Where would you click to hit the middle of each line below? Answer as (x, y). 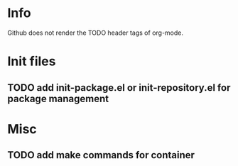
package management (58, 98)
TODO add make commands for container (101, 155)
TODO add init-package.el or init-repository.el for (119, 88)
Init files (32, 61)
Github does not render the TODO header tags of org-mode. (95, 33)
